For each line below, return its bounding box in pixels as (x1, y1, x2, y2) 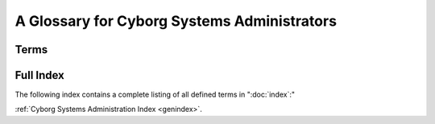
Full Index (14, 68, 64, 82)
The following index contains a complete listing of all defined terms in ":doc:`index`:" (14, 89, 296, 100)
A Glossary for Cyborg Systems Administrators (14, 12, 338, 30)
